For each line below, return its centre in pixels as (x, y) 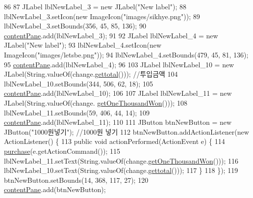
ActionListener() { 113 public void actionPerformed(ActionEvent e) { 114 (114, 141)
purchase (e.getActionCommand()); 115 (62, 151)
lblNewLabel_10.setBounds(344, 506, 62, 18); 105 (78, 83)
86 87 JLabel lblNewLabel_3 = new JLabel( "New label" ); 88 (95, 6)
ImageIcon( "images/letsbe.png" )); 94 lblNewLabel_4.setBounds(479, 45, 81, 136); (126, 54)
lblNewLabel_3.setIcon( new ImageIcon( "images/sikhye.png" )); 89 (102, 16)
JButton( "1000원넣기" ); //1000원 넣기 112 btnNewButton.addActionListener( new (126, 131)
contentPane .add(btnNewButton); (55, 189)
